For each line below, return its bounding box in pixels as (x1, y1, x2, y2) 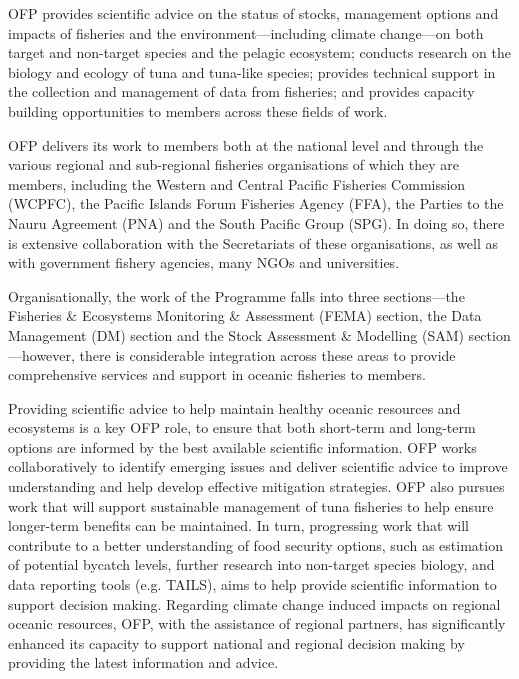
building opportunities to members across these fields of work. (8, 100, 388, 121)
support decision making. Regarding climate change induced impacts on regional (8, 593, 501, 614)
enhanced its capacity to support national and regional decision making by (8, 632, 465, 653)
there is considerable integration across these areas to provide (79, 344, 456, 365)
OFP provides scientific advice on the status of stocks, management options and (8, 3, 499, 23)
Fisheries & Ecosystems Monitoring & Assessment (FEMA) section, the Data (8, 305, 482, 326)
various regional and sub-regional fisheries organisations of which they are (8, 154, 460, 175)
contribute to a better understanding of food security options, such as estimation (8, 534, 503, 555)
